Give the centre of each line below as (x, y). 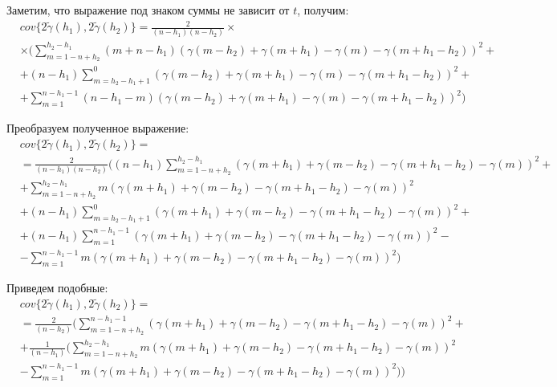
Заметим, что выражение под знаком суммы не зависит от (148, 10)
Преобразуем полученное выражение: (98, 128)
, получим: (323, 10)
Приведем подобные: (57, 287)
